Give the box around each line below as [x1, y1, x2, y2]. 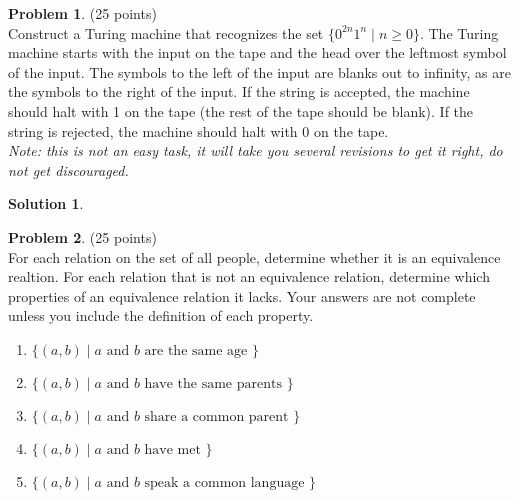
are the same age [144, 343, 248, 358]
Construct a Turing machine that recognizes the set [8, 22, 324, 43]
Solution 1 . [8, 193, 84, 214]
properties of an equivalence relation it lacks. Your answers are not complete [8, 285, 476, 306]
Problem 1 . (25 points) [8, 3, 157, 23]
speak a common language [144, 475, 305, 490]
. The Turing [419, 22, 499, 43]
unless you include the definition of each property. [8, 305, 314, 326]
